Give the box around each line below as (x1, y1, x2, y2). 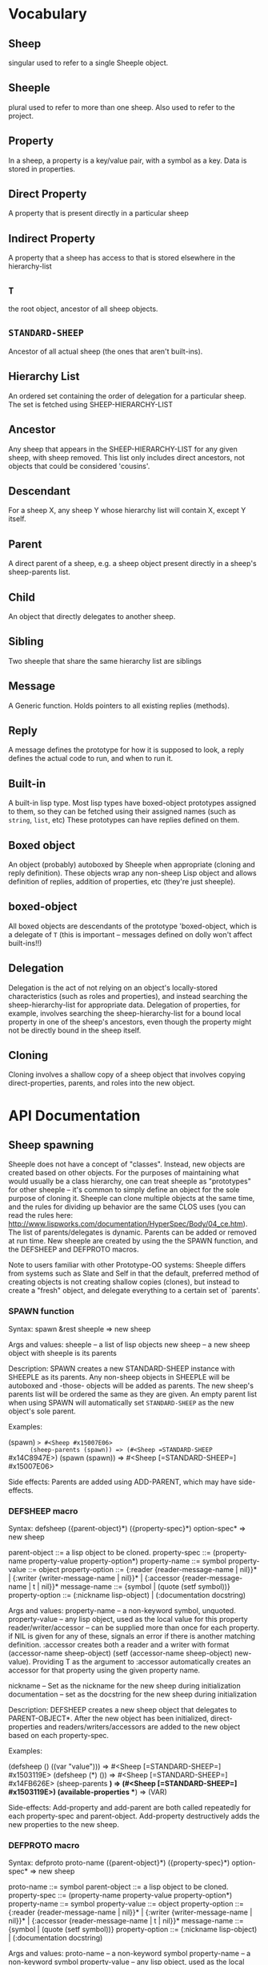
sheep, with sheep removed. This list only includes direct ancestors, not (8, 452, 246, 462)
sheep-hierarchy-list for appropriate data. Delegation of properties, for (8, 1000, 241, 1009)
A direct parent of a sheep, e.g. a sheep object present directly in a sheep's (8, 559, 258, 568)
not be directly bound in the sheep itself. (8, 1025, 142, 1035)
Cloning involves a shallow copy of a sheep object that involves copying (8, 1069, 246, 1079)
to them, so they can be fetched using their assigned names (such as (8, 807, 236, 816)
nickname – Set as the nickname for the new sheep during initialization (8, 1681, 242, 1691)
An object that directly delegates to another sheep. (8, 611, 176, 621)
